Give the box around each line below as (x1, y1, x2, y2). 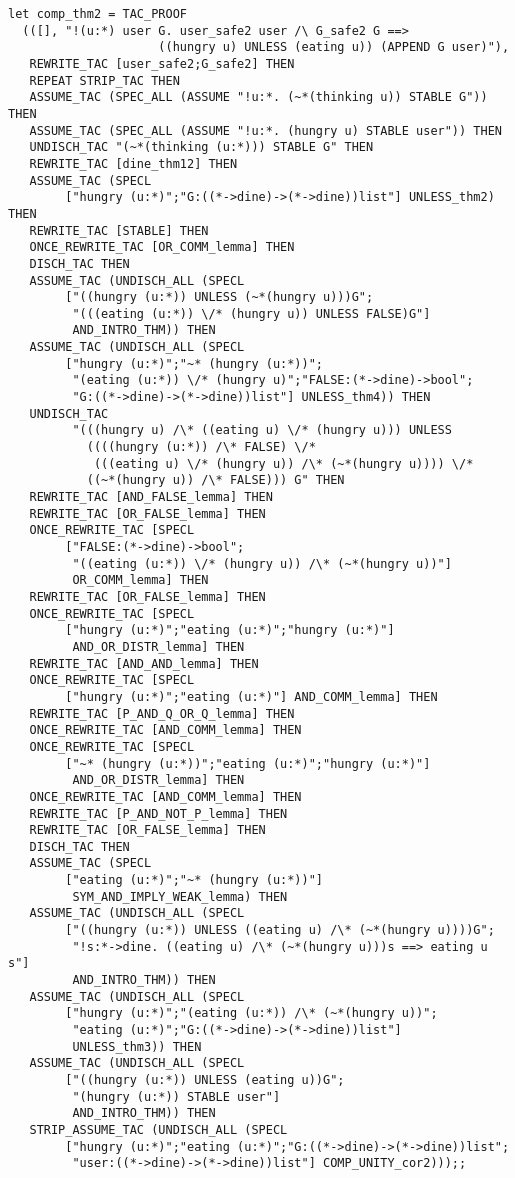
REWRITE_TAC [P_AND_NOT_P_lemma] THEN (29, 806, 288, 821)
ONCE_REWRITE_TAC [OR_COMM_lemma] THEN (29, 240, 295, 255)
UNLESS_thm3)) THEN (72, 1039, 202, 1054)
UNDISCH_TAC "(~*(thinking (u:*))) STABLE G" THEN (29, 140, 374, 155)
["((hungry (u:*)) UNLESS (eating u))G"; (65, 1073, 345, 1087)
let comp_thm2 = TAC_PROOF (8, 7, 187, 21)
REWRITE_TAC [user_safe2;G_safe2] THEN (29, 56, 295, 71)
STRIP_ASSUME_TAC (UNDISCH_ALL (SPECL (29, 1122, 288, 1137)
